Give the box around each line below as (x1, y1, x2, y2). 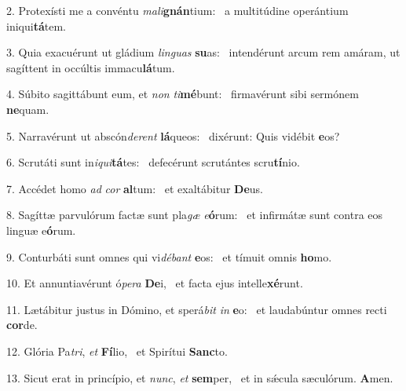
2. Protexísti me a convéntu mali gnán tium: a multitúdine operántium (6, 2, 349, 18)
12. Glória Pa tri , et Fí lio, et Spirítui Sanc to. (6, 342, 228, 359)
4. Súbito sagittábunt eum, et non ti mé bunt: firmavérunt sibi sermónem (6, 86, 359, 102)
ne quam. (6, 100, 49, 117)
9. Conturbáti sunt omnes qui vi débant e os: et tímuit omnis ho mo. (6, 248, 332, 265)
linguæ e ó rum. (6, 221, 76, 238)
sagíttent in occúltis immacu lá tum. (6, 59, 175, 75)
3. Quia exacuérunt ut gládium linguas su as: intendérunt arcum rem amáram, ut (6, 44, 401, 60)
